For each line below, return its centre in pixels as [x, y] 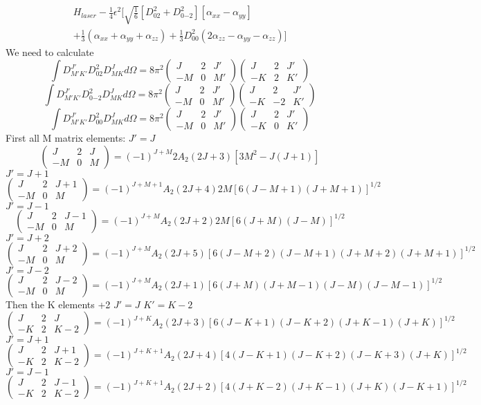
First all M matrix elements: [66, 138]
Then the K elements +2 [58, 304]
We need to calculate [50, 51]
